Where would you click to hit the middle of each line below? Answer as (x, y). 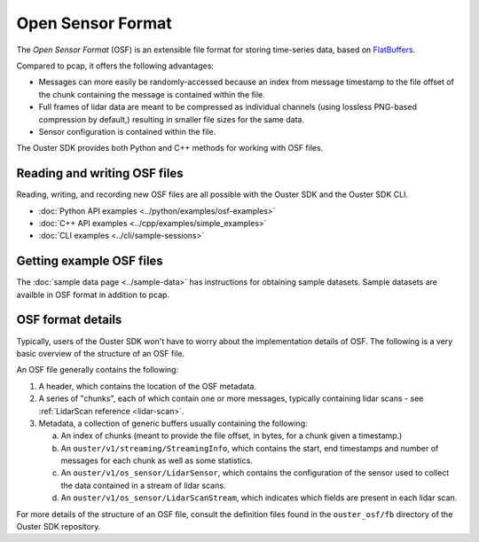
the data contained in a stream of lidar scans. (143, 485)
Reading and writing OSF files (100, 173)
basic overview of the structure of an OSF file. (101, 353)
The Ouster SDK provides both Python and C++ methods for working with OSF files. (170, 148)
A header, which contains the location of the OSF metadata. (148, 386)
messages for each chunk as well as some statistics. (157, 460)
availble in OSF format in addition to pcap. (93, 295)
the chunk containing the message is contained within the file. (152, 94)
